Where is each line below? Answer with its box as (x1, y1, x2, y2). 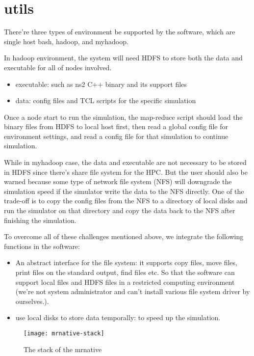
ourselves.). (15, 296, 49, 306)
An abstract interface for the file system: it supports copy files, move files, (15, 257, 237, 268)
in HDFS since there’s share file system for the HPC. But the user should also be (4, 166, 248, 177)
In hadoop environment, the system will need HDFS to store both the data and (4, 53, 243, 63)
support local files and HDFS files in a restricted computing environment (15, 276, 235, 287)
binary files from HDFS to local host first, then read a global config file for (4, 121, 229, 132)
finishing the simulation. (4, 215, 76, 225)
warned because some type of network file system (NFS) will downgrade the (4, 176, 232, 187)
